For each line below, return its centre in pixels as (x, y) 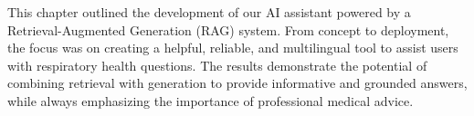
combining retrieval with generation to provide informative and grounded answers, (237, 83)
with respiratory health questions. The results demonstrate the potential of (217, 65)
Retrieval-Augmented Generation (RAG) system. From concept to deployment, (228, 29)
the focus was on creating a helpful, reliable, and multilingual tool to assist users (233, 48)
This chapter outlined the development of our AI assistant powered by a (209, 12)
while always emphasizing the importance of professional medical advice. (211, 100)
